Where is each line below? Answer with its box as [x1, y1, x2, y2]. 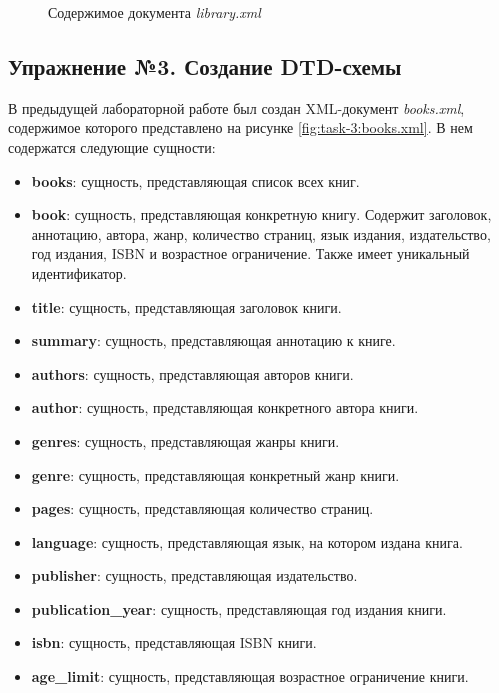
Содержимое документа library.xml [48, 2, 261, 22]
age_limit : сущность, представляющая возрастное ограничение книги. [31, 666, 469, 687]
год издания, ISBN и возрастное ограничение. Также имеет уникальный [31, 243, 470, 264]
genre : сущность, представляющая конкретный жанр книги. [31, 464, 400, 485]
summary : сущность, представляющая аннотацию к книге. [31, 330, 396, 351]
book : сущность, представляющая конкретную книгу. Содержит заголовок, [31, 204, 492, 225]
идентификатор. [31, 262, 127, 283]
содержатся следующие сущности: [8, 136, 216, 157]
